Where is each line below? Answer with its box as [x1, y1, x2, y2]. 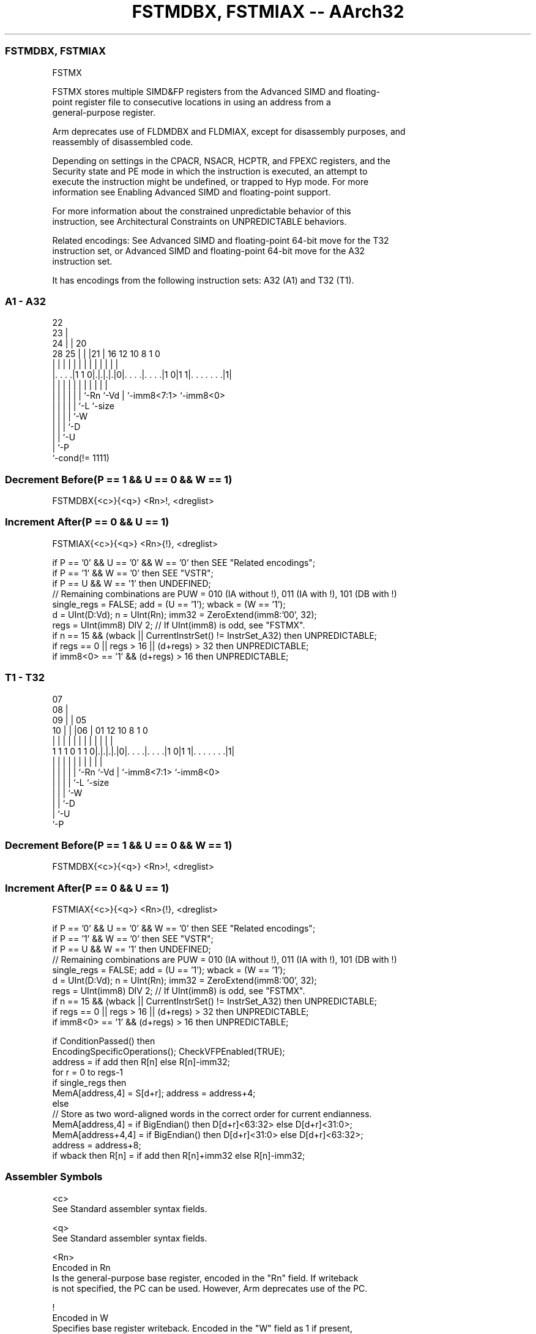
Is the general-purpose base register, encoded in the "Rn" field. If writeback [52, 1272, 359, 1283]
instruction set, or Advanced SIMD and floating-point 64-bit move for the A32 [52, 245, 365, 256]
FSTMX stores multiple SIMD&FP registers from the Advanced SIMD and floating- [52, 86, 381, 97]
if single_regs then [52, 1077, 127, 1088]
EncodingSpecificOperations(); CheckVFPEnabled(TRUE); [52, 1046, 285, 1057]
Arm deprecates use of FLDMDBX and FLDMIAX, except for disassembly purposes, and [52, 126, 406, 137]
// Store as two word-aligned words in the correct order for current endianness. [52, 1109, 372, 1119]
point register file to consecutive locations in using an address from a [52, 96, 331, 107]
